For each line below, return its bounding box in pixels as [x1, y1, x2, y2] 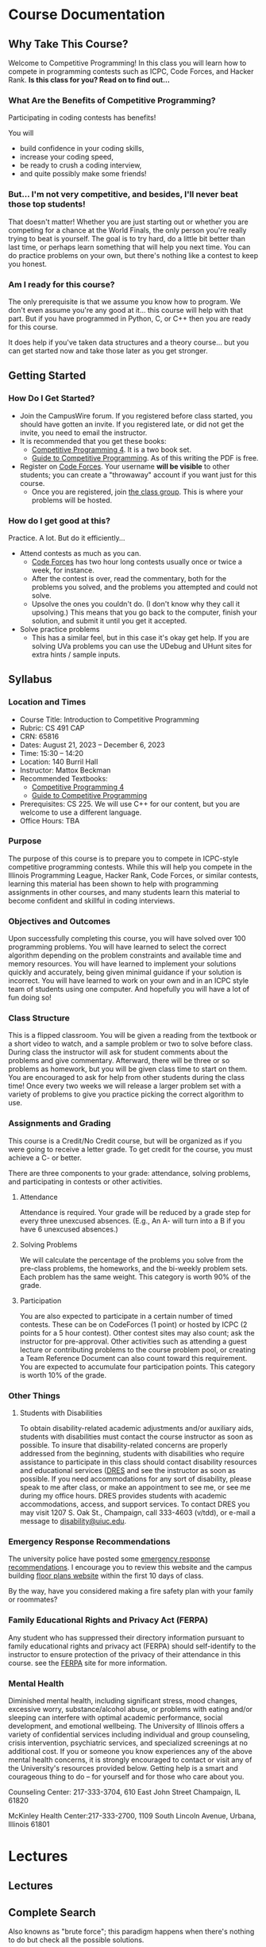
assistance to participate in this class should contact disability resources [19, 1457, 257, 1467]
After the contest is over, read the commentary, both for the [31, 573, 227, 583]
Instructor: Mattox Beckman [19, 765, 111, 775]
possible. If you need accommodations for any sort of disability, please [19, 1475, 252, 1484]
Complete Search [8, 1906, 97, 1919]
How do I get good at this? [8, 515, 111, 526]
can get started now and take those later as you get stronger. [8, 345, 208, 355]
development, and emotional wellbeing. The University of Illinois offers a [8, 1721, 245, 1730]
